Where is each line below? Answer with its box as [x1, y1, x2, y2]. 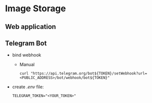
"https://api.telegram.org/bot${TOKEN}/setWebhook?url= [30, 71, 147, 76]
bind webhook [12, 52, 42, 58]
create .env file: [12, 84, 44, 90]
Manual [19, 62, 35, 68]
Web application [5, 23, 56, 31]
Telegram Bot [5, 39, 47, 47]
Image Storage [5, 3, 66, 14]
